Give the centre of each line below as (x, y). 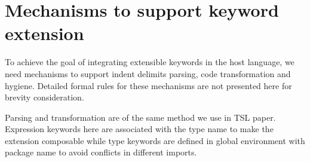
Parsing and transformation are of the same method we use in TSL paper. (140, 117)
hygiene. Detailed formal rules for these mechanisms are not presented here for (148, 85)
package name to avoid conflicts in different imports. (101, 152)
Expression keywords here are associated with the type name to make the (139, 129)
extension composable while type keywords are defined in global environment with (155, 140)
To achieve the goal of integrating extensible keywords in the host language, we (150, 62)
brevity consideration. (44, 97)
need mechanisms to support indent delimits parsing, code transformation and (148, 73)
